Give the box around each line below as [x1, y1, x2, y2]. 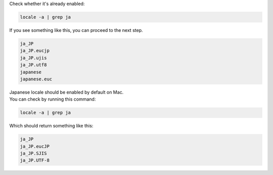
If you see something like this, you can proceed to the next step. [9, 27, 143, 33]
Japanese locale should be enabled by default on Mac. [9, 89, 124, 95]
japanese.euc [20, 76, 53, 82]
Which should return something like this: [9, 123, 94, 129]
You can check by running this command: [9, 96, 96, 102]
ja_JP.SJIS [20, 151, 47, 156]
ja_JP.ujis [20, 55, 47, 61]
